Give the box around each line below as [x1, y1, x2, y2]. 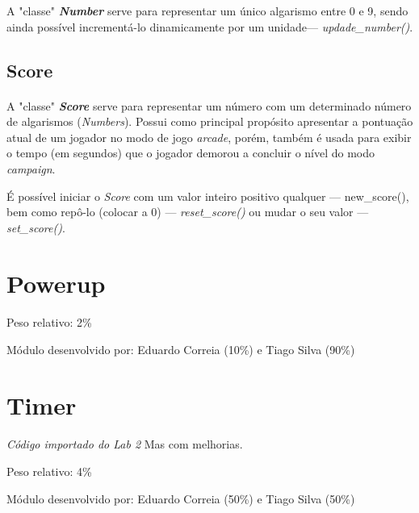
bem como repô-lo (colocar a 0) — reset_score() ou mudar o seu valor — [6, 203, 369, 220]
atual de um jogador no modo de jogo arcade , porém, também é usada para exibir [6, 128, 412, 145]
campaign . [6, 160, 56, 177]
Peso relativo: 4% [6, 463, 92, 480]
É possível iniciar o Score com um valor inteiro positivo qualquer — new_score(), [6, 187, 409, 204]
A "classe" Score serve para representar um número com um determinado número [6, 97, 412, 114]
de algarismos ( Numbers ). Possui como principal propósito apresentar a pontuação [6, 113, 413, 130]
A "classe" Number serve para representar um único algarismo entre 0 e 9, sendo [6, 2, 409, 19]
